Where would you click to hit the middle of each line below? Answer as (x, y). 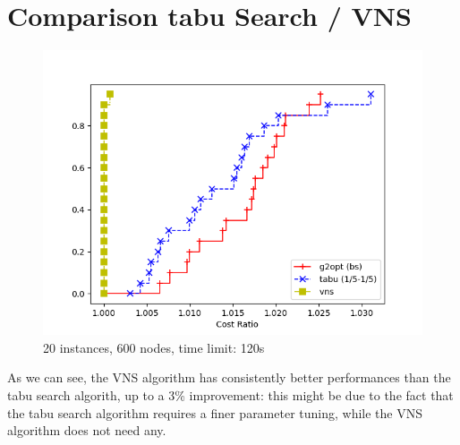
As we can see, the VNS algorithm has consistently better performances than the (229, 377)
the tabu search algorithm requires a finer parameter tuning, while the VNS (215, 412)
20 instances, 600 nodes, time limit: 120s (154, 347)
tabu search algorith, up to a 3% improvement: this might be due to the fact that (230, 394)
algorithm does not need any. (87, 430)
